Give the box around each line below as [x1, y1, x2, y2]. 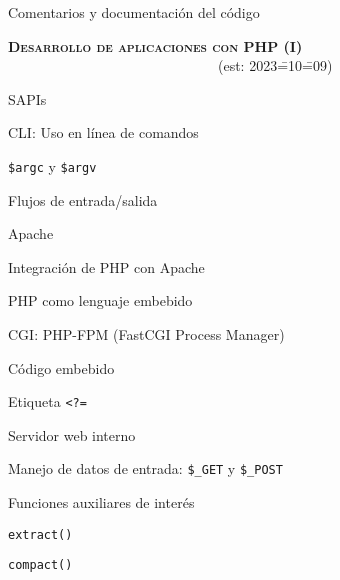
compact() [8, 558, 73, 573]
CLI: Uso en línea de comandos [8, 122, 199, 143]
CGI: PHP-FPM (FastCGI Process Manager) [8, 324, 285, 344]
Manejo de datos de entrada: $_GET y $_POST [8, 458, 283, 479]
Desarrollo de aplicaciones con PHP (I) [8, 35, 303, 56]
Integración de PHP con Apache [8, 256, 205, 277]
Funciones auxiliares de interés [8, 492, 195, 513]
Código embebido [8, 357, 115, 378]
